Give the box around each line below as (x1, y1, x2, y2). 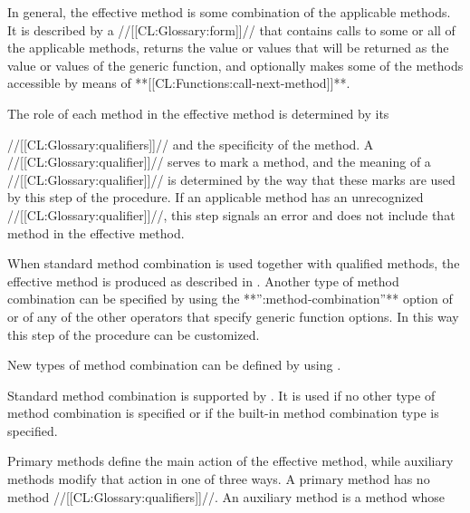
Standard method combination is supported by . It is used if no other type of (7, 385, 436, 404)
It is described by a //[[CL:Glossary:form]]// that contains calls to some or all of (7, 20, 456, 39)
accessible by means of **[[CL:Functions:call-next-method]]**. (7, 73, 350, 92)
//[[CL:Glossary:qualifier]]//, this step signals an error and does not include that (7, 205, 456, 224)
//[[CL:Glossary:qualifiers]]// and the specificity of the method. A (7, 134, 374, 153)
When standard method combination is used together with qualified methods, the (7, 254, 460, 273)
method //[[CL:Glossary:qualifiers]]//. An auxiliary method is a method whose (7, 487, 446, 506)
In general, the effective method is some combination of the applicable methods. (7, 3, 451, 21)
